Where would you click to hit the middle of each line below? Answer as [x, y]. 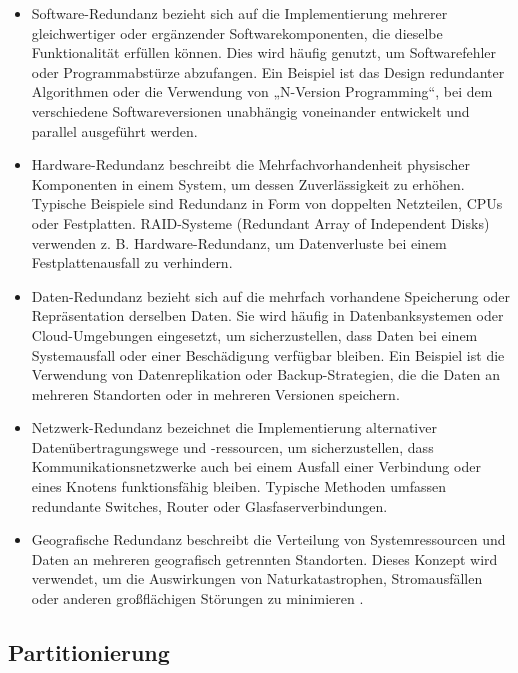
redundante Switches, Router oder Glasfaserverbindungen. [209, 505]
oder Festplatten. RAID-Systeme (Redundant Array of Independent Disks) [260, 222]
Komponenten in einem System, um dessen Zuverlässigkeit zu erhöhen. [248, 183]
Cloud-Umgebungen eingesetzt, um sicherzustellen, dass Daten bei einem [254, 334]
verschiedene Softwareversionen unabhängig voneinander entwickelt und [250, 110]
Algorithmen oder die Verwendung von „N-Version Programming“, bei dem [262, 91]
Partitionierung [89, 652]
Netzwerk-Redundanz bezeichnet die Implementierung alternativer [234, 427]
